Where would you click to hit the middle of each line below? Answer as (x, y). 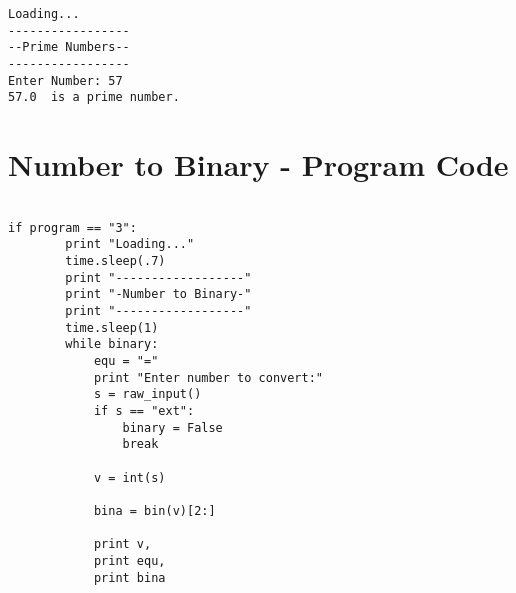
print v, (122, 544)
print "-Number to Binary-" (158, 294)
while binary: (112, 344)
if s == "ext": (144, 410)
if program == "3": (72, 227)
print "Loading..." (130, 244)
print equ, (129, 560)
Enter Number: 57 (65, 80)
